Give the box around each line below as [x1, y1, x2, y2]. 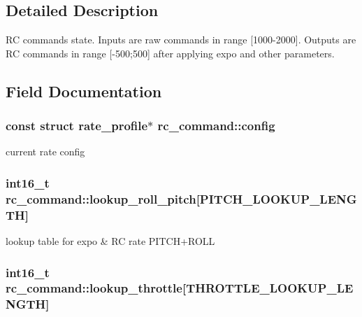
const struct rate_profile [6, 117, 148, 134]
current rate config [6, 144, 85, 159]
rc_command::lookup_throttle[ [6, 279, 187, 297]
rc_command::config [157, 117, 275, 134]
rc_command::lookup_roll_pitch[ [6, 190, 200, 207]
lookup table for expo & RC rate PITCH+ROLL [6, 234, 215, 248]
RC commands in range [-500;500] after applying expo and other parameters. [6, 45, 335, 60]
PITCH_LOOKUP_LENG [199, 190, 357, 207]
